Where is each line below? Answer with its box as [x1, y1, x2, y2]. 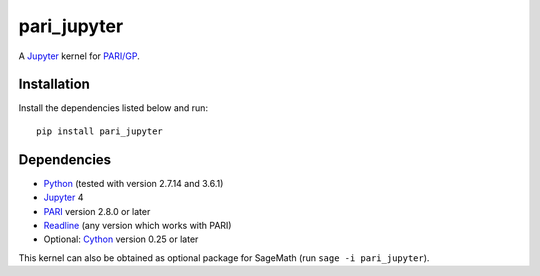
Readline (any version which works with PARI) [43, 219, 232, 231]
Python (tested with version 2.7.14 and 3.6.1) [43, 177, 224, 189]
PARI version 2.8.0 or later [43, 205, 151, 217]
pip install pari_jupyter [36, 125, 164, 137]
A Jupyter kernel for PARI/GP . [18, 50, 140, 62]
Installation [18, 76, 90, 93]
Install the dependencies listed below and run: [18, 102, 209, 114]
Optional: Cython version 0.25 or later [43, 233, 199, 245]
